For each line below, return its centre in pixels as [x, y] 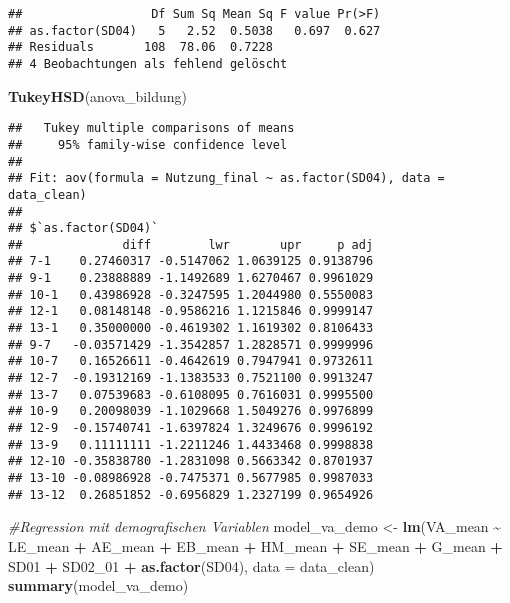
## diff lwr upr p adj [191, 244]
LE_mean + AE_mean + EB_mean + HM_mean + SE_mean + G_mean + [255, 545]
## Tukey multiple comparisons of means [151, 128]
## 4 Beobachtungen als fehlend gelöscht [148, 63]
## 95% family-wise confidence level [148, 144]
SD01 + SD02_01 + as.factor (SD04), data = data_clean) [191, 565]
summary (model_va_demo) [98, 585]
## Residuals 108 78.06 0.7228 [140, 47]
